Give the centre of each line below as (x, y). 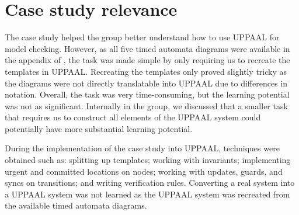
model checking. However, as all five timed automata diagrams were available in (147, 48)
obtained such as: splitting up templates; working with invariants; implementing (148, 160)
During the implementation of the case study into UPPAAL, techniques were (142, 148)
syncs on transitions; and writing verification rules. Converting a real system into (150, 183)
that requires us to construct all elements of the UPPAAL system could (133, 117)
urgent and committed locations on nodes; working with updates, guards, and (144, 171)
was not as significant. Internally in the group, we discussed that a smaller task (146, 105)
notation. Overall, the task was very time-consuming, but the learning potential (147, 94)
